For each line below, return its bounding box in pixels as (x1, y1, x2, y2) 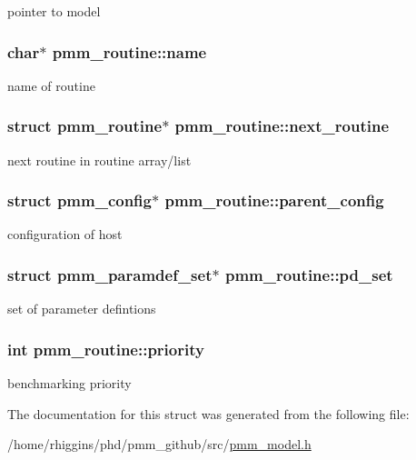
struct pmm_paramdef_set (7, 263, 213, 285)
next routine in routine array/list (7, 150, 192, 169)
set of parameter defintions (7, 299, 156, 318)
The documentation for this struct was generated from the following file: (7, 404, 410, 423)
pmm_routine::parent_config (164, 189, 384, 212)
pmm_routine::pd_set (224, 263, 393, 285)
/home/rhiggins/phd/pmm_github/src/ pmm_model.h (7, 435, 312, 454)
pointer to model (7, 2, 101, 20)
